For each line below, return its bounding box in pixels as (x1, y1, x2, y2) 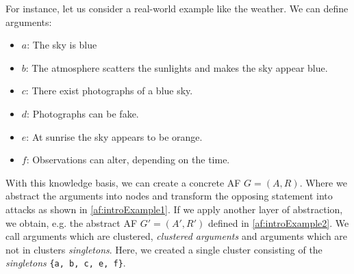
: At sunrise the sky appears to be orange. (26, 129, 203, 143)
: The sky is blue (27, 38, 97, 52)
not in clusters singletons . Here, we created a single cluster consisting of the (5, 242, 323, 256)
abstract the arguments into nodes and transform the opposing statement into (5, 189, 333, 203)
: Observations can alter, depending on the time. (26, 152, 230, 167)
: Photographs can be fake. (27, 106, 139, 120)
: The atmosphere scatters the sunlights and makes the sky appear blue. (25, 60, 328, 74)
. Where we (299, 175, 347, 189)
